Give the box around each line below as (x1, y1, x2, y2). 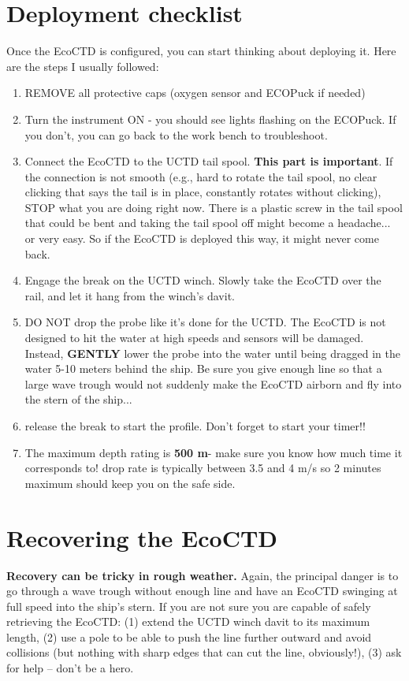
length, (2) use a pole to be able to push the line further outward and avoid (6, 628, 372, 645)
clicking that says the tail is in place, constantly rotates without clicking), (24, 184, 381, 200)
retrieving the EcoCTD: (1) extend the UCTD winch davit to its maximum (6, 613, 370, 630)
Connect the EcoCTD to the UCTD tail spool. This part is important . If (24, 153, 393, 169)
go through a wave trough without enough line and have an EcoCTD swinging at (6, 582, 398, 599)
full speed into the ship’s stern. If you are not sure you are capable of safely (6, 597, 371, 614)
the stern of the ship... (24, 391, 132, 407)
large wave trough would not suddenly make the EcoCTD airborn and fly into (24, 375, 402, 392)
